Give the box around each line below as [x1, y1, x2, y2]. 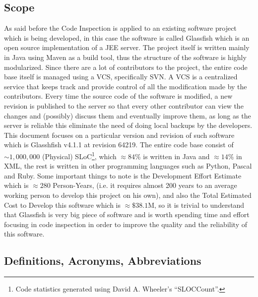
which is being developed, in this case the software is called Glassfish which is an [4, 32, 250, 43]
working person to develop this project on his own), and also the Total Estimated [4, 189, 252, 200]
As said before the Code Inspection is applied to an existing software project [4, 23, 237, 33]
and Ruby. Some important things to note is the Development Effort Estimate [4, 170, 242, 180]
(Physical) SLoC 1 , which [42, 149, 117, 161]
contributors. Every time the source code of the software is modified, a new [4, 91, 233, 101]
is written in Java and [143, 151, 210, 161]
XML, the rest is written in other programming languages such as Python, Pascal [4, 161, 252, 171]
